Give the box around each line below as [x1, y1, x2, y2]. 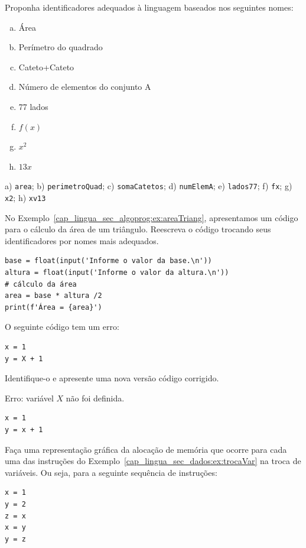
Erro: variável [5, 391, 54, 404]
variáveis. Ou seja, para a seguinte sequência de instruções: [5, 466, 217, 478]
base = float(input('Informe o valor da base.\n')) [5, 257, 212, 265]
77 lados [18, 100, 48, 112]
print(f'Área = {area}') [5, 303, 102, 312]
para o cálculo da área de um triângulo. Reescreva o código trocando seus [5, 223, 271, 235]
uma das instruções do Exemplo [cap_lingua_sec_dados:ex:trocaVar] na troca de [5, 455, 301, 467]
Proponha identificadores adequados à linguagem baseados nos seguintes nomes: [5, 1, 294, 13]
